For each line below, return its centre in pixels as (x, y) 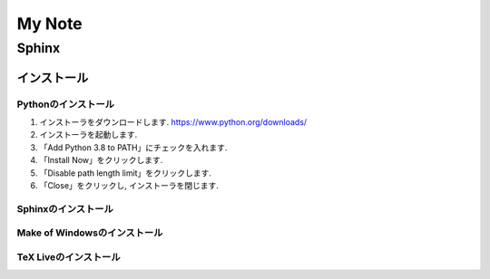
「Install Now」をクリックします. (101, 160)
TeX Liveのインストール (69, 256)
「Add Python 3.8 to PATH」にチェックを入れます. (133, 147)
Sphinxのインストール (65, 208)
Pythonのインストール (66, 104)
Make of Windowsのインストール (90, 233)
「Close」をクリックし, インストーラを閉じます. (129, 185)
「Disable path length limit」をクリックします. (126, 173)
